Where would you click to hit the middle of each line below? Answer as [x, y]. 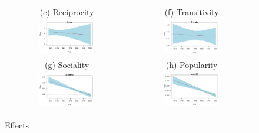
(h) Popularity [192, 64]
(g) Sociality [67, 64]
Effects [17, 125]
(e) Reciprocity [67, 11]
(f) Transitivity [192, 11]
